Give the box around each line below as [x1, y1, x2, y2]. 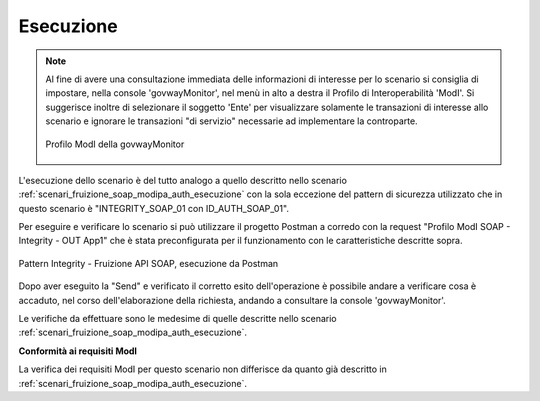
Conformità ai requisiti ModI [18, 345, 138, 357]
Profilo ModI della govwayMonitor [45, 138, 185, 150]
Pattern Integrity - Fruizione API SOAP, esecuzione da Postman [18, 257, 279, 269]
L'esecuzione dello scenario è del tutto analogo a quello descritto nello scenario [18, 174, 347, 186]
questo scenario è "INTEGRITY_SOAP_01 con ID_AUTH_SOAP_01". [18, 202, 290, 214]
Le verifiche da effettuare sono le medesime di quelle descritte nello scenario [18, 313, 337, 325]
